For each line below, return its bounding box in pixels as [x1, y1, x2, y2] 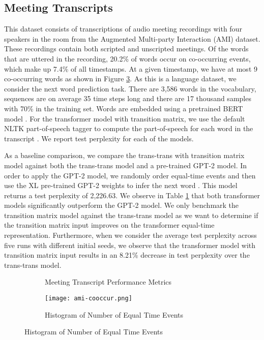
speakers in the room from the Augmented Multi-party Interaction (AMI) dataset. [4, 33, 260, 44]
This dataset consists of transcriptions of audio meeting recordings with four [4, 23, 242, 34]
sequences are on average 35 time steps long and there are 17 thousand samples [4, 93, 251, 104]
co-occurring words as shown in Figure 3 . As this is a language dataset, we [4, 73, 237, 84]
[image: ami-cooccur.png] [45, 295, 132, 302]
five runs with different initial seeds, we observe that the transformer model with [4, 239, 256, 250]
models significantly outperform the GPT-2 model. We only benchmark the [4, 200, 239, 210]
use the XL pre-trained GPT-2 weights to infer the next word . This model [4, 180, 238, 191]
